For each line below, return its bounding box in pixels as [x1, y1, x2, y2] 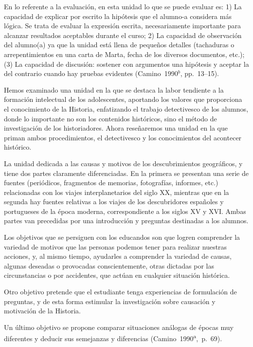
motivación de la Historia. [4, 306, 81, 316]
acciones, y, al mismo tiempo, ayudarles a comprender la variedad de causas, [4, 251, 232, 261]
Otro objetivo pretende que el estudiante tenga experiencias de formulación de [4, 287, 237, 297]
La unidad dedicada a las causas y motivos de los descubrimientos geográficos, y [4, 158, 243, 168]
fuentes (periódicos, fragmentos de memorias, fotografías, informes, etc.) [4, 177, 218, 188]
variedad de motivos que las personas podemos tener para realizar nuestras [4, 241, 227, 251]
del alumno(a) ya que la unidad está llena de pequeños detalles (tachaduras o [4, 39, 235, 50]
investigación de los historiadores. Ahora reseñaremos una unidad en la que [4, 123, 228, 133]
